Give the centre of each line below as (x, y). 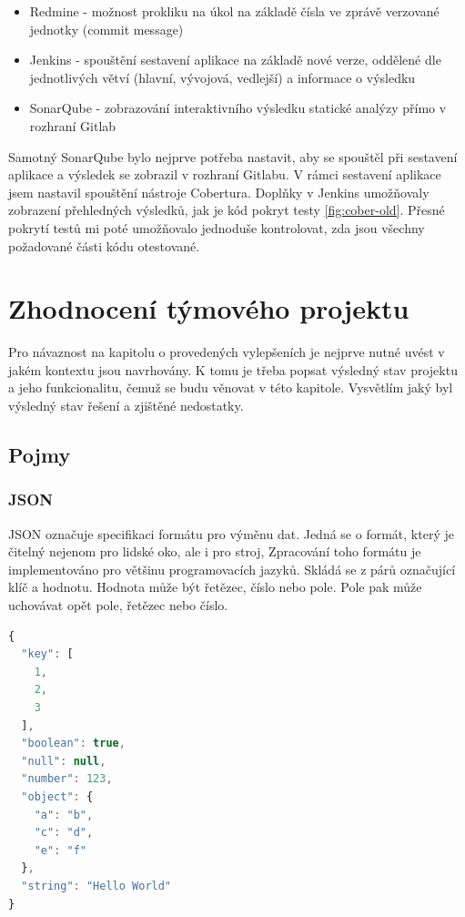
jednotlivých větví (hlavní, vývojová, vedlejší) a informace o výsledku (222, 77)
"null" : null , (64, 761)
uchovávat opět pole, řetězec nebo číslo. (118, 605)
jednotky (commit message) (106, 29)
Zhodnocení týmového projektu (209, 308)
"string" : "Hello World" (96, 886)
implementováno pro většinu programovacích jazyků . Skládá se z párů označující (232, 569)
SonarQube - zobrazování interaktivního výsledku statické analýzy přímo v (238, 108)
